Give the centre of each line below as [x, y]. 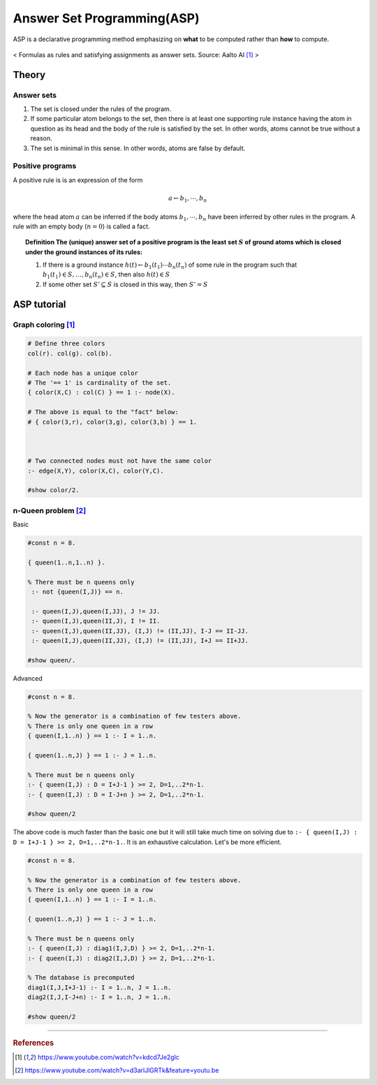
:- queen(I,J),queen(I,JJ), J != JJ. [96, 611]
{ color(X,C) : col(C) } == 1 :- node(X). [101, 392]
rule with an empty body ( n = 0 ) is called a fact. [81, 226]
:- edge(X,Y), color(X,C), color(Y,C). [96, 471]
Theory [29, 74]
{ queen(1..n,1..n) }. [66, 562]
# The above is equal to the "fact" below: [103, 412]
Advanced [28, 678]
